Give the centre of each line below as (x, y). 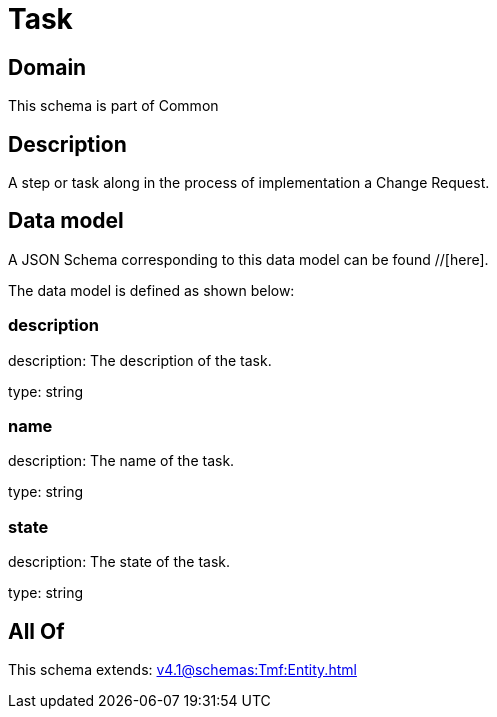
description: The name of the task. (121, 461)
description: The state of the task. (119, 562)
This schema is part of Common (113, 106)
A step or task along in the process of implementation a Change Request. (249, 183)
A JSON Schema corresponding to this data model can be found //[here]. (248, 259)
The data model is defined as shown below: (151, 290)
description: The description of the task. (140, 360)
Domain (47, 67)
